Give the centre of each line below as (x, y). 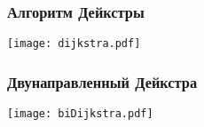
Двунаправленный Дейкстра (102, 81)
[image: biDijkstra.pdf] (80, 114)
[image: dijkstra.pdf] (74, 44)
